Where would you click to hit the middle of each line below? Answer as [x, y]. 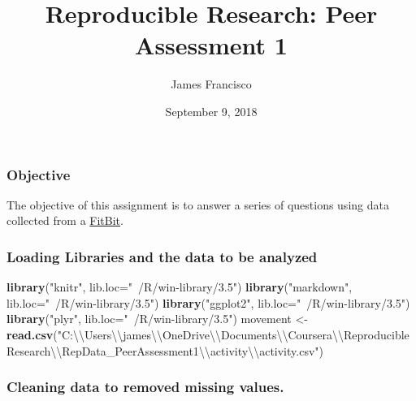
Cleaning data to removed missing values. [145, 387]
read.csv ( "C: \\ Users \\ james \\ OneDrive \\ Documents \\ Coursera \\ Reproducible [208, 334]
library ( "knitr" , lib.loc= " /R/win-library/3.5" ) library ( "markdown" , [180, 287]
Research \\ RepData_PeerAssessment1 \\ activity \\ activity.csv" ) [165, 350]
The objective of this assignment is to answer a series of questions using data [198, 204]
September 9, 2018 [211, 111]
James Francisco [211, 84]
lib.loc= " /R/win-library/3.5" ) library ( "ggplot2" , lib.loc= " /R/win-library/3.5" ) [208, 302]
